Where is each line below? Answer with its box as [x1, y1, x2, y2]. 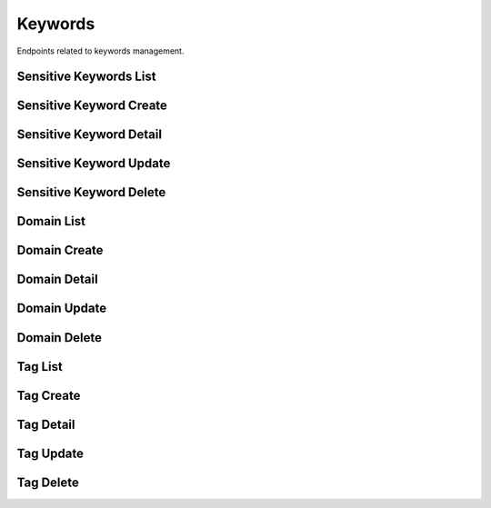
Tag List [16, 359, 63, 374]
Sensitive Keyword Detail [16, 127, 163, 143]
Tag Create [16, 387, 81, 403]
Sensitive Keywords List [16, 69, 156, 85]
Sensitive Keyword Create [16, 98, 168, 114]
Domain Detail [16, 272, 99, 287]
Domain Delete [16, 330, 103, 345]
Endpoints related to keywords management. [16, 45, 185, 56]
